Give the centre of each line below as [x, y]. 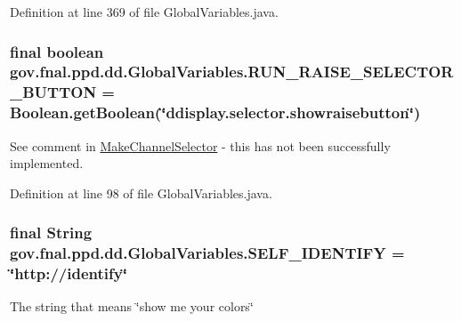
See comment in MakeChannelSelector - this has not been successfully [200, 145]
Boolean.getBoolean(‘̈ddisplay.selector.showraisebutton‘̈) [215, 112]
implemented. [47, 163]
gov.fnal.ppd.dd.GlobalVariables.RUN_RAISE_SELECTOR [232, 72]
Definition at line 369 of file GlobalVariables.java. [144, 12]
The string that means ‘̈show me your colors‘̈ [132, 306]
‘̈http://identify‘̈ [69, 273]
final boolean [57, 51]
